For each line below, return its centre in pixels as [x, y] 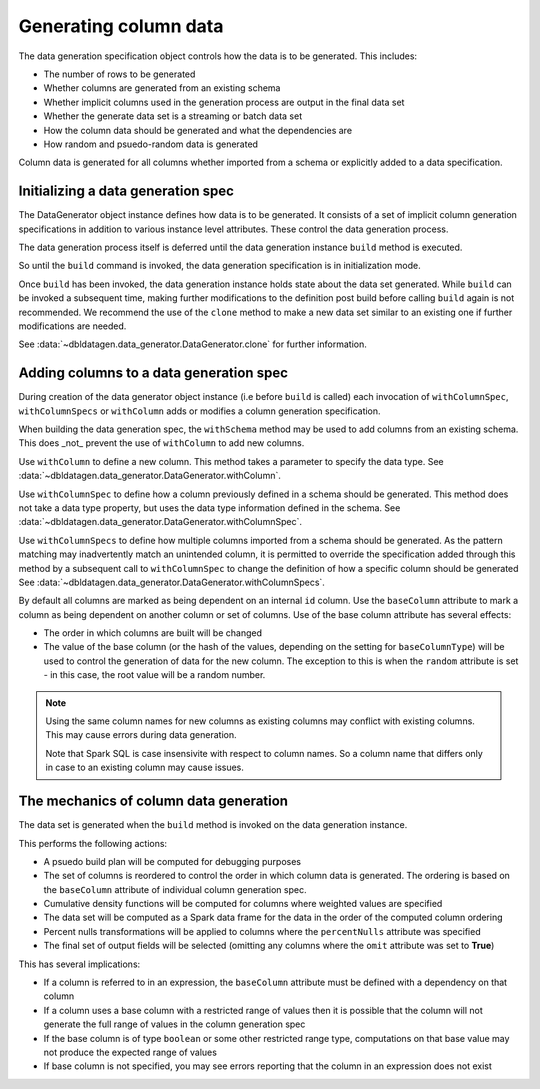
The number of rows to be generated [119, 74]
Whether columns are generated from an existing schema [162, 88]
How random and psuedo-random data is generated [151, 144]
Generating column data [121, 26]
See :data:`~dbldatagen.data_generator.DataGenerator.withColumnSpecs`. [171, 582]
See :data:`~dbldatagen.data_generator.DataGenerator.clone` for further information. [192, 344]
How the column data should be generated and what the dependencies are [198, 130]
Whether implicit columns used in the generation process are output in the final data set [224, 102]
